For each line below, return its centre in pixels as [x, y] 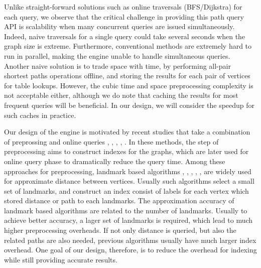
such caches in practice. [40, 115]
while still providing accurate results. [61, 259]
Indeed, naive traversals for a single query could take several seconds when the [125, 36]
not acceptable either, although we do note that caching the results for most [121, 95]
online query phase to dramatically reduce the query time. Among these [115, 161]
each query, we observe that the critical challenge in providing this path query [124, 16]
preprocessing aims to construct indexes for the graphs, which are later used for [126, 151]
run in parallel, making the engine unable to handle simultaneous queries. [117, 55]
